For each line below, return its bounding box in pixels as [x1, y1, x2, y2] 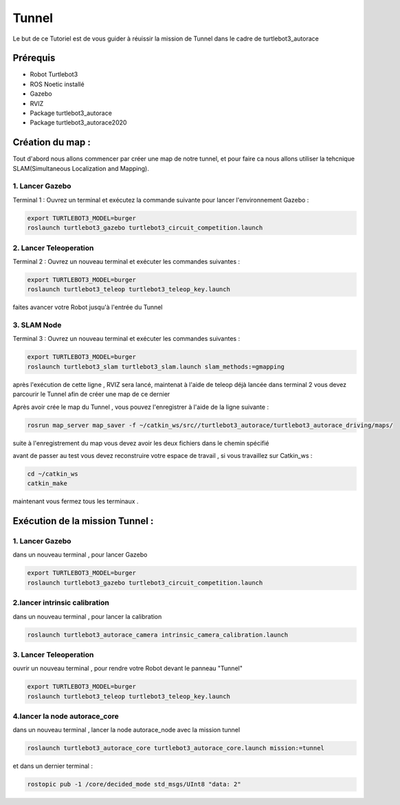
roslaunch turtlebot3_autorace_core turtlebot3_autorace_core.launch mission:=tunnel [27, 744, 324, 752]
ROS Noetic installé [30, 80, 85, 88]
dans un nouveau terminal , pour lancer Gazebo [12, 551, 148, 559]
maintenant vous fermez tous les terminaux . [12, 497, 139, 505]
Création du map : [12, 136, 91, 148]
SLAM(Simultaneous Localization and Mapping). [12, 164, 149, 172]
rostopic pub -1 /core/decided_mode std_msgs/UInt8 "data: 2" [27, 780, 241, 788]
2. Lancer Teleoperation [12, 243, 94, 253]
